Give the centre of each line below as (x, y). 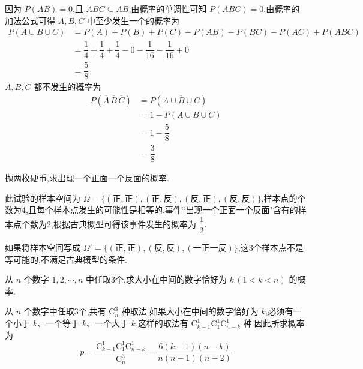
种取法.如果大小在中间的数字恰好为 (190, 311)
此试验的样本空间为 (43, 198)
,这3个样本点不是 (271, 247)
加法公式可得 (30, 20)
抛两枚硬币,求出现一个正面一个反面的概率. (87, 178)
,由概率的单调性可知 (168, 8)
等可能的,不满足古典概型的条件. (66, 259)
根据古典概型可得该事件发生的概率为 (124, 224)
